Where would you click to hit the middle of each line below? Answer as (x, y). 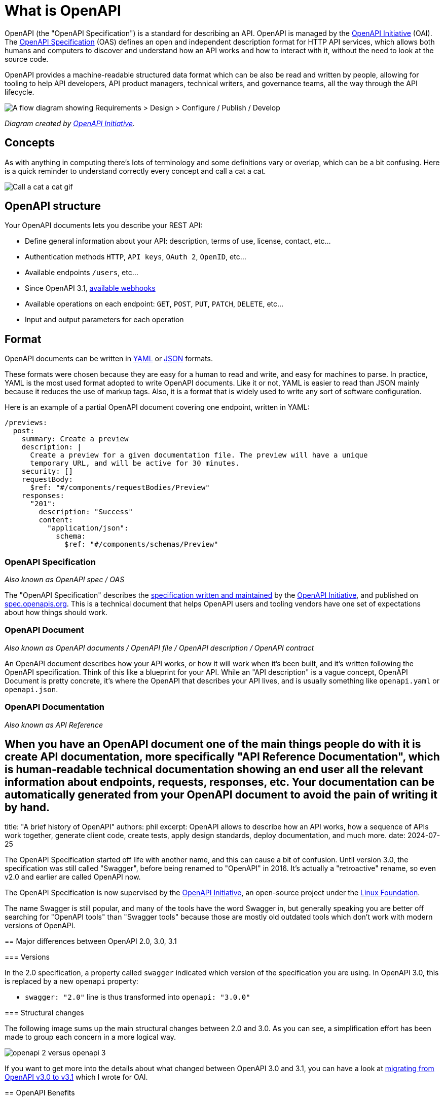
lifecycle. (20, 92)
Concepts (30, 143)
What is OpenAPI (63, 11)
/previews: (26, 423)
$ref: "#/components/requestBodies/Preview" (120, 488)
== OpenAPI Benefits (40, 1093)
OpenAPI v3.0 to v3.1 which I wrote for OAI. (76, 1077)
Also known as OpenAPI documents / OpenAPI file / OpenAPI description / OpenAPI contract (159, 648)
